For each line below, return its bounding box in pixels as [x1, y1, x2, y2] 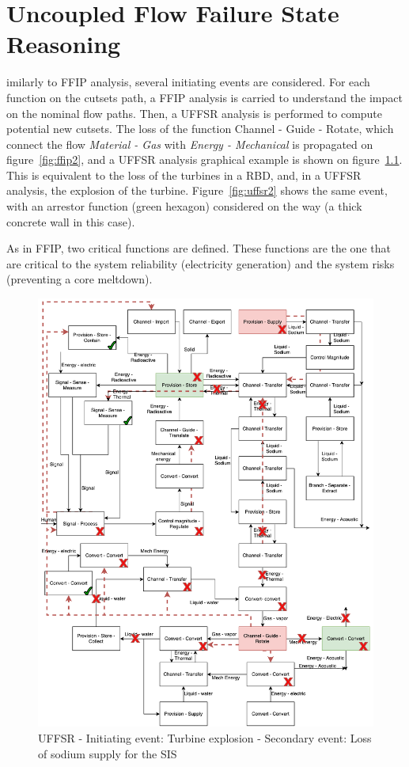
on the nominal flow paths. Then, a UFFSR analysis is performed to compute [6, 104, 383, 121]
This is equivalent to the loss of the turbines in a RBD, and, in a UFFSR [6, 166, 362, 183]
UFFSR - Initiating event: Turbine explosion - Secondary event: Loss [38, 729, 372, 746]
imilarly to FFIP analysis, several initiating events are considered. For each [6, 74, 370, 90]
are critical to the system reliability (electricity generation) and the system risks [6, 255, 395, 271]
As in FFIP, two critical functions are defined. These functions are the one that [6, 240, 391, 256]
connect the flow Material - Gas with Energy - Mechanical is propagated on [6, 135, 373, 152]
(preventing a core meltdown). [6, 271, 153, 287]
